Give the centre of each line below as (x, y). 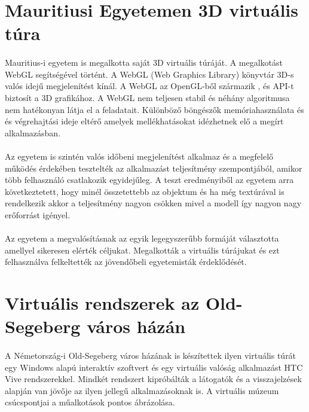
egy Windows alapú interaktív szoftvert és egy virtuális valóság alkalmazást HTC (154, 367)
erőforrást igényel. (38, 214)
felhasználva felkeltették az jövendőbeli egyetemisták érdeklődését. (126, 262)
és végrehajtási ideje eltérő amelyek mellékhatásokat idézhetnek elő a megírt (144, 121)
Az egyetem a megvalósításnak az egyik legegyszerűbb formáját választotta (142, 238)
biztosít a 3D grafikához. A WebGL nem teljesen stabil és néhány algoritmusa (147, 97)
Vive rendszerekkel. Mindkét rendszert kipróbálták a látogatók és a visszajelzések (153, 379)
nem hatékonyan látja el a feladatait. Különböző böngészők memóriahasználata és (154, 109)
